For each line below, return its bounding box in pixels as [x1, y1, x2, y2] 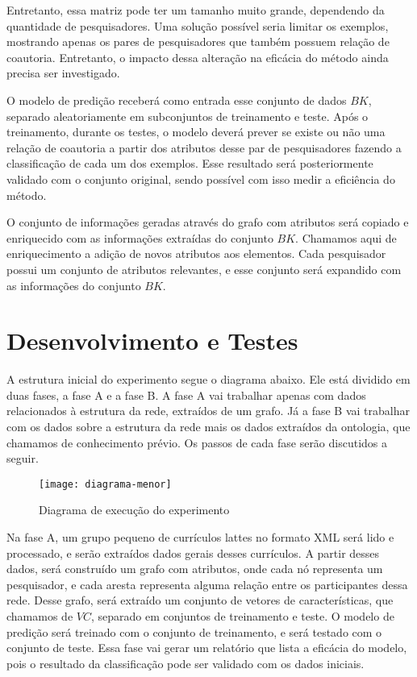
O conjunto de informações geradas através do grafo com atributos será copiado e [6, 214, 409, 231]
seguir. [6, 450, 39, 467]
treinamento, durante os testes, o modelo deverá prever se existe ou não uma [6, 123, 386, 140]
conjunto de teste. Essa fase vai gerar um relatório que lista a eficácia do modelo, [6, 639, 407, 656]
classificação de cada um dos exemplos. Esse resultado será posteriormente [6, 155, 373, 172]
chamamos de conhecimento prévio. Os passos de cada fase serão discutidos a [6, 434, 388, 451]
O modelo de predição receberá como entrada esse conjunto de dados [6, 91, 347, 108]
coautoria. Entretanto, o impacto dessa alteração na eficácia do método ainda [6, 48, 389, 65]
